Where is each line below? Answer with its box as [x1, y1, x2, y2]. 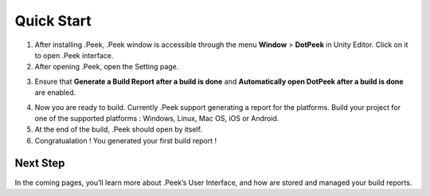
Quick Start [14, 12, 92, 29]
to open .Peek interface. [34, 50, 114, 60]
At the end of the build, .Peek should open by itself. [34, 124, 203, 135]
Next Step [14, 156, 65, 171]
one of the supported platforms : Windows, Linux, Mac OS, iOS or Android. [34, 113, 279, 123]
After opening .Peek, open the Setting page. [34, 62, 179, 72]
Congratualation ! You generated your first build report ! [34, 135, 217, 145]
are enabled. [34, 88, 76, 97]
